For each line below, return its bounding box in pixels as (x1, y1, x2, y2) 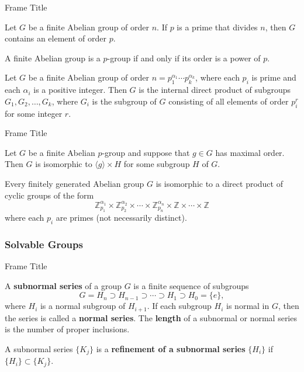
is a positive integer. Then (33, 84, 127, 96)
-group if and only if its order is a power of (107, 51, 261, 64)
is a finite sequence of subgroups (133, 279, 249, 291)
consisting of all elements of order (168, 95, 289, 107)
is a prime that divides (177, 20, 258, 33)
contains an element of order (5, 32, 106, 44)
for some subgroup (123, 158, 190, 170)
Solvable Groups (5, 237, 83, 251)
